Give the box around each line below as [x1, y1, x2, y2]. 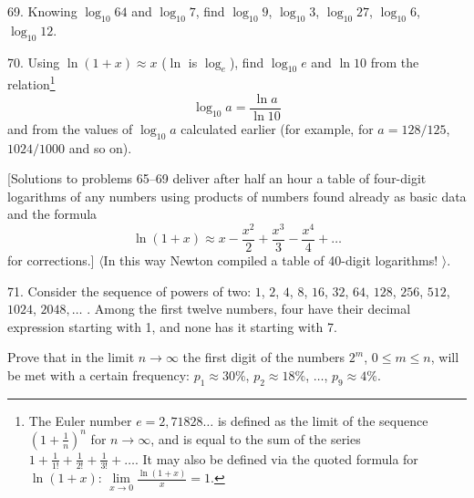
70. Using [7, 52, 60, 71]
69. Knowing [7, 2, 77, 20]
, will [430, 348, 459, 367]
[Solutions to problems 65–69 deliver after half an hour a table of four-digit [7, 169, 427, 188]
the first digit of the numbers [182, 348, 345, 367]
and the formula [7, 204, 98, 223]
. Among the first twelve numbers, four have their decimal [87, 299, 411, 318]
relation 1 [7, 72, 56, 94]
